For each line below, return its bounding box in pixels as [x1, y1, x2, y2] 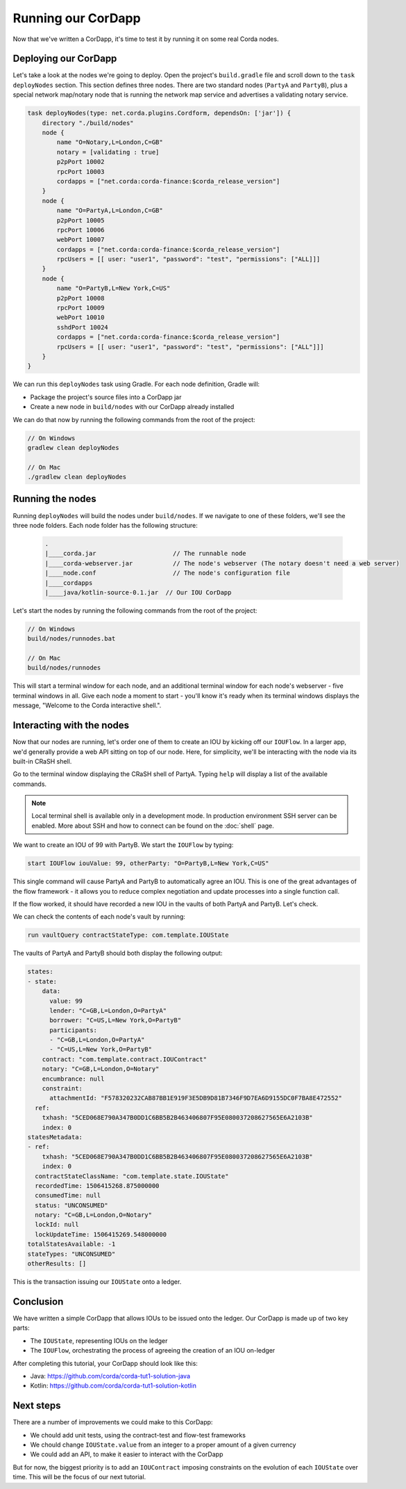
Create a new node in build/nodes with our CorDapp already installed [30, 403, 235, 411]
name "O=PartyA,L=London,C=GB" [56, 207, 163, 215]
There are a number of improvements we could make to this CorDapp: [12, 1418, 213, 1426]
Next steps [12, 1400, 61, 1412]
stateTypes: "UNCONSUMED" [27, 1250, 116, 1258]
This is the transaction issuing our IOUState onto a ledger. [12, 1278, 182, 1286]
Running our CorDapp [12, 10, 142, 26]
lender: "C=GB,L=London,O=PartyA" [49, 1006, 167, 1015]
